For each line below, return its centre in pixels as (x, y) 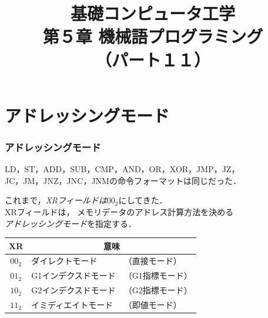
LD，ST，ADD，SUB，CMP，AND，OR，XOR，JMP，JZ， (122, 169)
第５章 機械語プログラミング (153, 36)
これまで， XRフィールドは (56, 200)
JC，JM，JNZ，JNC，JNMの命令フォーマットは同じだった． (123, 180)
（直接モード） (153, 261)
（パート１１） (153, 59)
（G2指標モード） (158, 290)
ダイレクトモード (64, 261)
